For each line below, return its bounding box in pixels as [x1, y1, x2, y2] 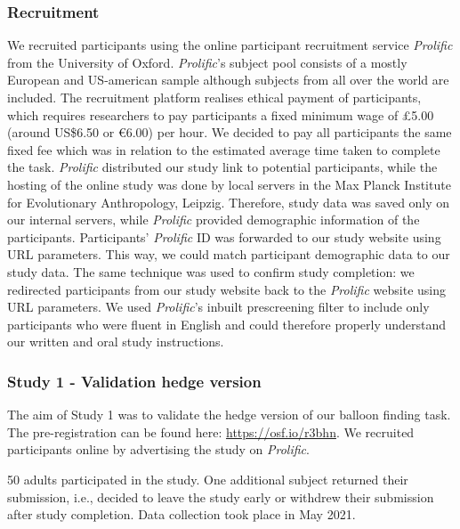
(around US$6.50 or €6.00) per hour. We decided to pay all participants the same [7, 123, 452, 142]
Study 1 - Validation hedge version [7, 370, 262, 392]
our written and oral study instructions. [7, 332, 224, 351]
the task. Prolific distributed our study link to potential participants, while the [7, 158, 438, 176]
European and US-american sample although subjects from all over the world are [7, 70, 449, 89]
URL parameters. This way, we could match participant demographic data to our [7, 245, 450, 264]
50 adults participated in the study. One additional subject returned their [7, 469, 408, 488]
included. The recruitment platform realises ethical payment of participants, [7, 88, 422, 106]
